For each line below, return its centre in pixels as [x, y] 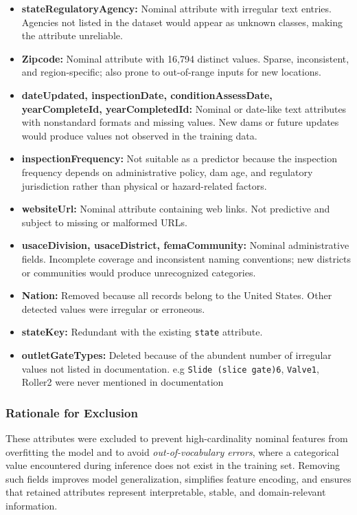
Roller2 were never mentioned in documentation [123, 382]
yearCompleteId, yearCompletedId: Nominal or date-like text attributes [184, 108]
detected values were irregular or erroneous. [113, 308]
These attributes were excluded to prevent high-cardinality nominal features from [177, 438]
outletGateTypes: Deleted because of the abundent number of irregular [176, 354]
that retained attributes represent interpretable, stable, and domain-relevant [166, 492]
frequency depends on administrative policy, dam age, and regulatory [167, 172]
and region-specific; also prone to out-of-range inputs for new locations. [171, 72]
